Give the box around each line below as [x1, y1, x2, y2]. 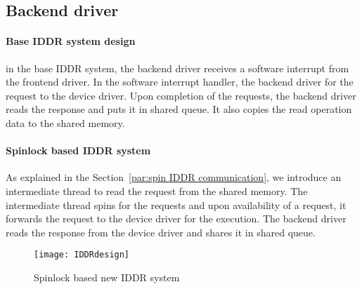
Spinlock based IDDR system [6, 143, 151, 158]
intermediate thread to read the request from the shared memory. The [6, 183, 308, 198]
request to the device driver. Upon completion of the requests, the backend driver [6, 88, 356, 102]
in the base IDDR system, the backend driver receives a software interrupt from [6, 60, 349, 75]
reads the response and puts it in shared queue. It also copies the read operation [6, 102, 352, 116]
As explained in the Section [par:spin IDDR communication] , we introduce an [6, 170, 342, 184]
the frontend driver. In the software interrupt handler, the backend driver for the [6, 74, 354, 89]
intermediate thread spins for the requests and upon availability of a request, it [6, 197, 347, 212]
